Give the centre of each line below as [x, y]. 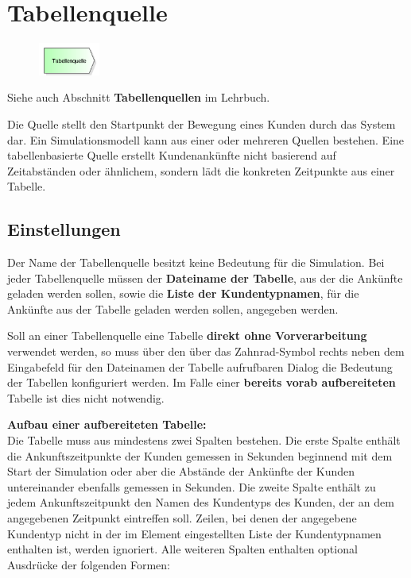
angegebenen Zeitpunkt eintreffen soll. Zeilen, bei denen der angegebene [182, 518]
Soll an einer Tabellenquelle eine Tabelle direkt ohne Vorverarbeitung [187, 335]
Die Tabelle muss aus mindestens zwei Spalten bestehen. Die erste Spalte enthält [204, 440]
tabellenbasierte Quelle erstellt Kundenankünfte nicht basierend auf [172, 155]
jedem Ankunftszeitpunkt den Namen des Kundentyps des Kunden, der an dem [201, 502]
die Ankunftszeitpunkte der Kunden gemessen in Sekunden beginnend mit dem [200, 455]
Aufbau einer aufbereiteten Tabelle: [107, 424]
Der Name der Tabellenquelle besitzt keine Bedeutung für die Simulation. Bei [196, 262]
